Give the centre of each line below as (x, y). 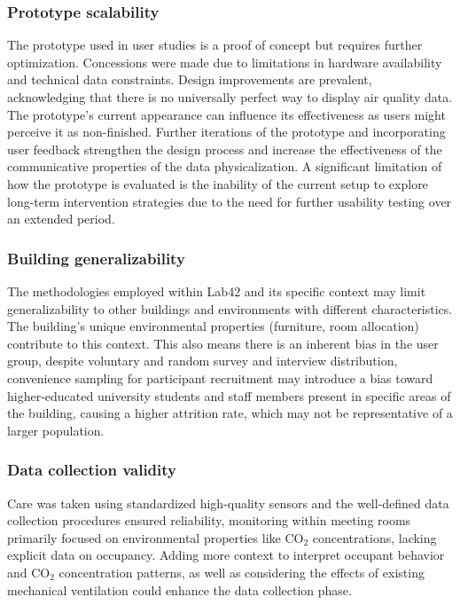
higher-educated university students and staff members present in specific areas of (229, 395)
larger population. (56, 430)
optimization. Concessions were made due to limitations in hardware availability (225, 62)
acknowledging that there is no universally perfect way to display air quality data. (230, 97)
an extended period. (61, 219)
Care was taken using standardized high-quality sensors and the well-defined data (228, 503)
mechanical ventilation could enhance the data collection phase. (179, 589)
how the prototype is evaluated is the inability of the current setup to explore (218, 183)
